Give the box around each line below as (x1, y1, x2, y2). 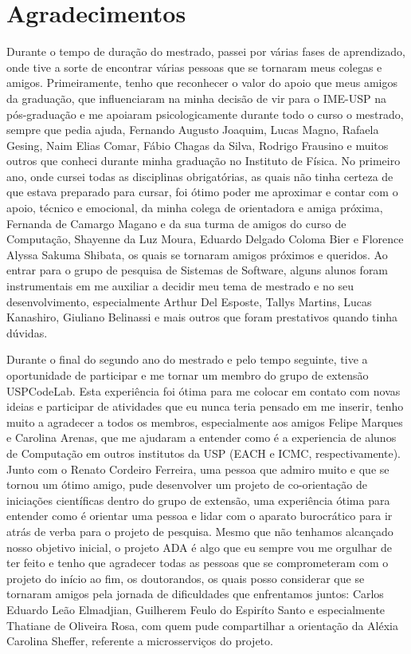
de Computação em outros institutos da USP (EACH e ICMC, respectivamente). (6, 444, 401, 461)
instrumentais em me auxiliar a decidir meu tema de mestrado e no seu (6, 278, 354, 294)
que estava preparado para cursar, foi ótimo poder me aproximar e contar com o (6, 183, 398, 200)
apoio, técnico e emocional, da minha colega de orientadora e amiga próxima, (6, 199, 383, 216)
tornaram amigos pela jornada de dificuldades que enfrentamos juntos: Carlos (6, 585, 384, 602)
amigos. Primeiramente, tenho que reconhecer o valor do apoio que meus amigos (6, 74, 397, 91)
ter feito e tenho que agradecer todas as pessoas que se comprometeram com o (6, 554, 389, 571)
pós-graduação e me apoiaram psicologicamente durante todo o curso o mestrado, (6, 105, 404, 122)
